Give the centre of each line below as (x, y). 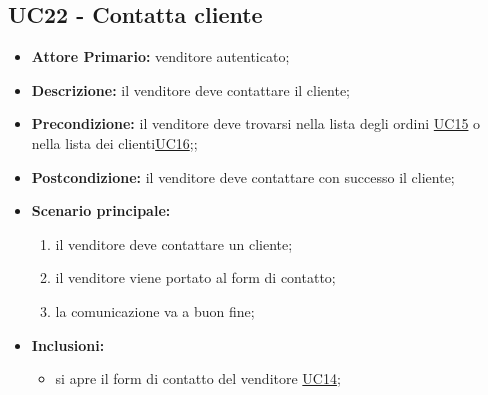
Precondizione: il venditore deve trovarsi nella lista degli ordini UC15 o (256, 123)
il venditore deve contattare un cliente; (174, 243)
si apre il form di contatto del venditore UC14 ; (198, 378)
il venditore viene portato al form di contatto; (195, 277)
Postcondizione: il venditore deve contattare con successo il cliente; (243, 176)
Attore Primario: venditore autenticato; (160, 56)
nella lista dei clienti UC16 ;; (114, 142)
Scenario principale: (101, 210)
